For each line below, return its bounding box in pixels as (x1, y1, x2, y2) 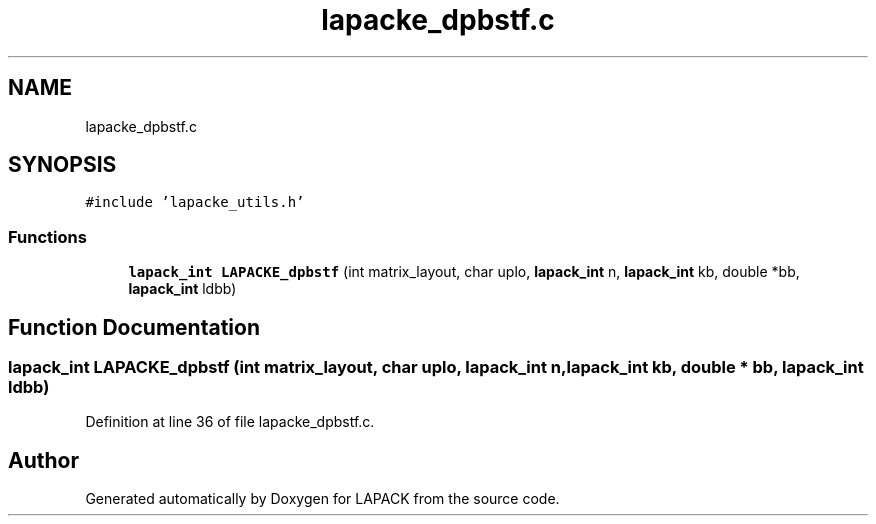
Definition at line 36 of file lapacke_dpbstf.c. (85, 413, 375, 431)
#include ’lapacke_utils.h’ (85, 194, 305, 211)
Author (8, 447, 79, 473)
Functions (8, 226, 87, 247)
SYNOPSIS (8, 152, 117, 178)
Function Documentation (8, 314, 260, 340)
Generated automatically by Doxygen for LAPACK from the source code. (85, 490, 560, 508)
